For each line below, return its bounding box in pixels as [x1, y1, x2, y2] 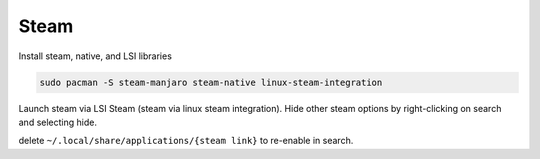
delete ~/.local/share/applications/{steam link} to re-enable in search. [18, 135, 354, 147]
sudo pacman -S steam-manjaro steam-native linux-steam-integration [39, 76, 383, 88]
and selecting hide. [18, 116, 97, 128]
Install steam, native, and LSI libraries [18, 50, 172, 62]
